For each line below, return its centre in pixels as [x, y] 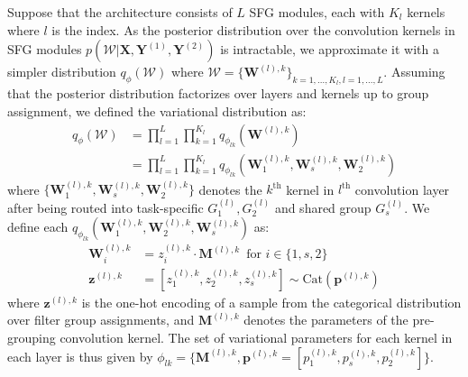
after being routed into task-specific [106, 207]
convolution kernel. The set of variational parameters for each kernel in [256, 337]
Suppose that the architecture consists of [120, 12]
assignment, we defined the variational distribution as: [157, 110]
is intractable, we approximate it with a [330, 49]
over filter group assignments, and [101, 320]
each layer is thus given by [80, 356]
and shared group [323, 207]
